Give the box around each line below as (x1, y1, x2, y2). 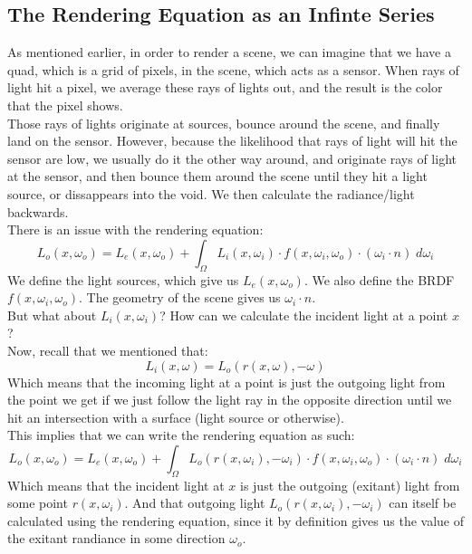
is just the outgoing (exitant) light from (239, 475, 460, 494)
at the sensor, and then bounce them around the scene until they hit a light (7, 167, 428, 186)
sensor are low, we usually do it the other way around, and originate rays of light (7, 148, 457, 167)
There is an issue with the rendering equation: (7, 220, 264, 239)
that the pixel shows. (7, 95, 123, 114)
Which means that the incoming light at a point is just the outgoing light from (7, 372, 446, 391)
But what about (7, 305, 97, 324)
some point (7, 493, 68, 512)
